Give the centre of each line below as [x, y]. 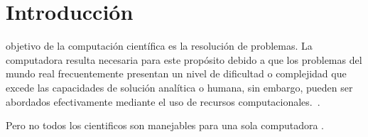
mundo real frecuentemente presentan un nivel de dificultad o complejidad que [176, 73]
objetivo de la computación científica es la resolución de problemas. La [159, 46]
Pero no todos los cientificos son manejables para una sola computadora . [165, 125]
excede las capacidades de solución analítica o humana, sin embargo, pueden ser [179, 87]
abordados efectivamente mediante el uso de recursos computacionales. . [163, 101]
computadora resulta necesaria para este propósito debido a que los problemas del [184, 59]
